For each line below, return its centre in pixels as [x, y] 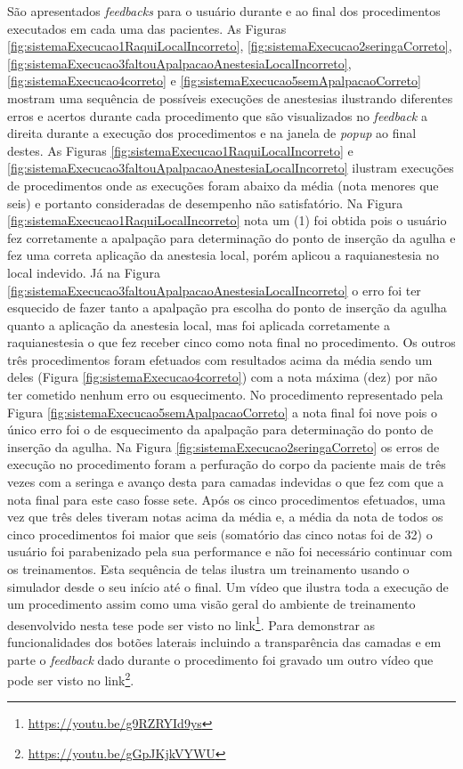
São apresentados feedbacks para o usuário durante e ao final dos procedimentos [224, 11]
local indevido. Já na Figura [84, 272]
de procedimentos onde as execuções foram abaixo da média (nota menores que [223, 185]
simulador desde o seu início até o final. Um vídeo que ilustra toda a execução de [228, 586]
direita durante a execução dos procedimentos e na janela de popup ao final [212, 133]
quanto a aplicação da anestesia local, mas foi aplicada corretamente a [199, 324]
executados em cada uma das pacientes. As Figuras [147, 28]
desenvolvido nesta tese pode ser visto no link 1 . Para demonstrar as [191, 623]
